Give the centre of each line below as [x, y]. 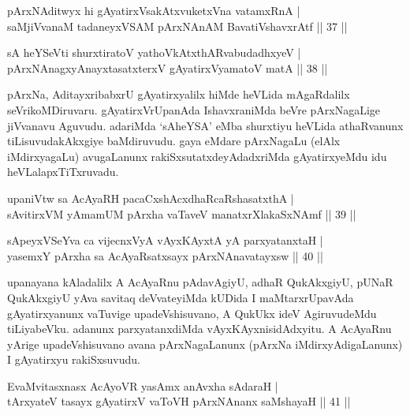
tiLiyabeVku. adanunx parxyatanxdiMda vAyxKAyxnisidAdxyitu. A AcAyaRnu [199, 329]
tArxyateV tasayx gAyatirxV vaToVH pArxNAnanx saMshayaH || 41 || [179, 401]
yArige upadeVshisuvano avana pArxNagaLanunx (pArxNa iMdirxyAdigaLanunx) [205, 344]
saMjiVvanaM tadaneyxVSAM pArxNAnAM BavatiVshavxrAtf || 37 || [177, 26]
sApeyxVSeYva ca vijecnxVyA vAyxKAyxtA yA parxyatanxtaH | [165, 240]
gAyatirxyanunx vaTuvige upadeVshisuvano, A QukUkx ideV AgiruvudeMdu [192, 313]
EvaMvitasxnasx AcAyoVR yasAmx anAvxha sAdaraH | [143, 385]
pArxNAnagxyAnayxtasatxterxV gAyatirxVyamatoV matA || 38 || [168, 67]
